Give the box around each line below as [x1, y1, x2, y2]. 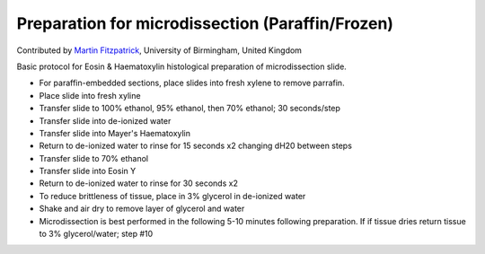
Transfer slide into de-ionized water [39, 115, 172, 126]
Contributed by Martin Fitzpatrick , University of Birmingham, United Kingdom [16, 45, 303, 56]
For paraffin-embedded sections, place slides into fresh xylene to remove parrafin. [39, 77, 345, 89]
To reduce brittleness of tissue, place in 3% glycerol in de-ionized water [39, 190, 306, 201]
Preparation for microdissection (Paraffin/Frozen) [16, 13, 394, 33]
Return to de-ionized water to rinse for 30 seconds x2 [39, 178, 238, 188]
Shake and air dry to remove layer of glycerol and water [39, 203, 245, 215]
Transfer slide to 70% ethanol [39, 153, 148, 163]
